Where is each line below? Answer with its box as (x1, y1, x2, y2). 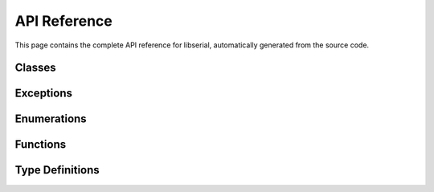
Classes (14, 61, 56, 75)
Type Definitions (14, 163, 100, 177)
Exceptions (14, 87, 72, 100)
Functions (14, 137, 67, 152)
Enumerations (14, 112, 88, 126)
